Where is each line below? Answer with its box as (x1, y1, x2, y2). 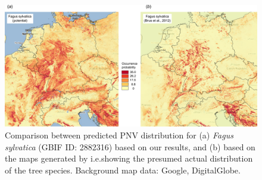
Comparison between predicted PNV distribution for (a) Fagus (5, 128, 233, 141)
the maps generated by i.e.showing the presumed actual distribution (5, 152, 253, 165)
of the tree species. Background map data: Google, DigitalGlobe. (5, 163, 241, 176)
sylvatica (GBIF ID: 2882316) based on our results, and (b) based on (5, 140, 255, 153)
